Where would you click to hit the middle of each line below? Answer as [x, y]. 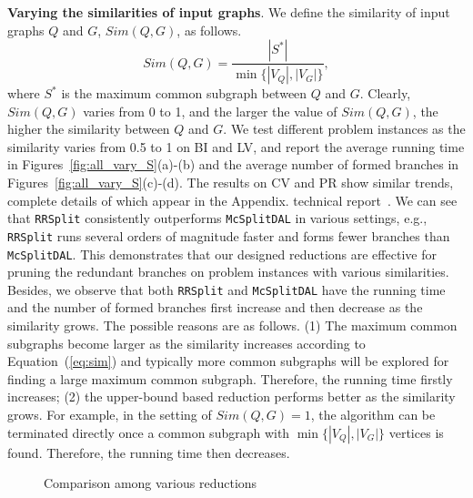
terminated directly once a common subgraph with [149, 432]
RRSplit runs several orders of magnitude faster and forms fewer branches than [229, 235]
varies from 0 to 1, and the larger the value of [210, 111]
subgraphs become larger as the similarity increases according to [186, 343]
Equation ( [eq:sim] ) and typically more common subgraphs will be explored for [228, 361]
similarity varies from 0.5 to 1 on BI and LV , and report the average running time [236, 146]
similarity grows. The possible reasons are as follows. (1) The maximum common [232, 325]
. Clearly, [385, 93]
